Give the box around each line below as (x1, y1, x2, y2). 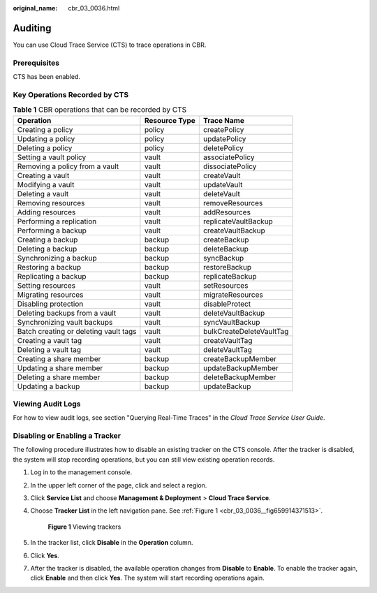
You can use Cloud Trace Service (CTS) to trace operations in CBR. (13, 41, 207, 49)
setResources (203, 280, 249, 290)
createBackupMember (203, 353, 277, 363)
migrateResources (203, 290, 263, 300)
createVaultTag (203, 335, 253, 345)
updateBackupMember (203, 363, 279, 373)
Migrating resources (17, 290, 84, 300)
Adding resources (17, 207, 76, 217)
